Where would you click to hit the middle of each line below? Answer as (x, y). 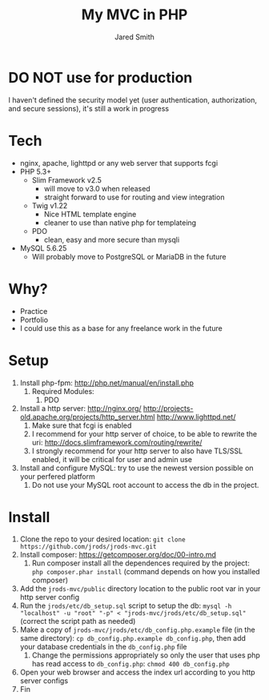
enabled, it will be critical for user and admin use (112, 459)
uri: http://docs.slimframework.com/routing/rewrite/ (117, 442)
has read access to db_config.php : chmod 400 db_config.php (130, 664)
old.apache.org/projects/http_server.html (87, 416)
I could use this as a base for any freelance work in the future (121, 328)
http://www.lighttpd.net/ (196, 416)
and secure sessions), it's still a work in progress (89, 108)
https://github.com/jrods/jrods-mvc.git (88, 547)
